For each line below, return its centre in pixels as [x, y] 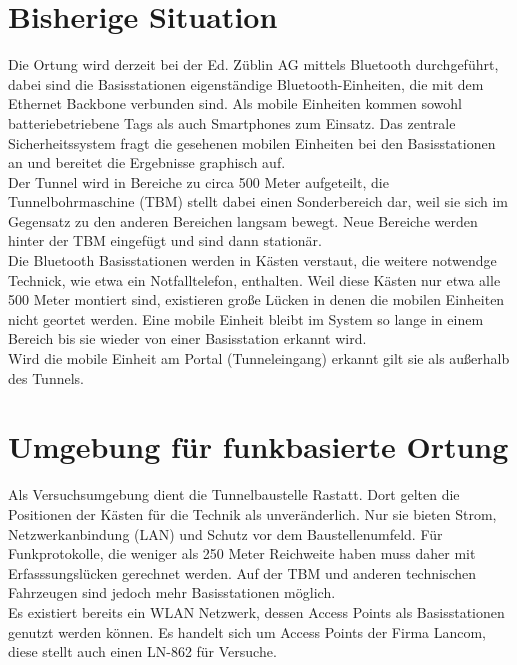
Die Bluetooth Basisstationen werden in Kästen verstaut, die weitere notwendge [252, 260]
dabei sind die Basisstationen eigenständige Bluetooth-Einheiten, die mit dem [246, 83]
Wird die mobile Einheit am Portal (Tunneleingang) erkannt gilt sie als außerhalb [259, 358]
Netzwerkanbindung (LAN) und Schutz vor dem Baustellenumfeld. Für [225, 533]
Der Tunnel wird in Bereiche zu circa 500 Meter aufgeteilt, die [198, 181]
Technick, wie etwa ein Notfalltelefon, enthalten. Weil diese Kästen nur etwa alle [254, 279]
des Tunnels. [46, 377]
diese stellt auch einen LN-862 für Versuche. [142, 651]
